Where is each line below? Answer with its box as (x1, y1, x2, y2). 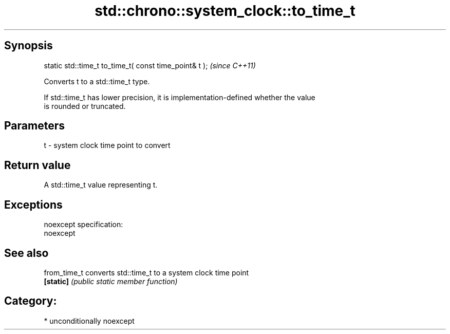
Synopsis (4, 39, 53, 52)
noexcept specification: (44, 220, 123, 229)
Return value (4, 158, 71, 172)
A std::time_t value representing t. (44, 180, 158, 190)
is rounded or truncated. (44, 101, 126, 110)
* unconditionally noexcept (44, 316, 135, 325)
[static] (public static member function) (44, 276, 178, 286)
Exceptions (4, 198, 63, 211)
